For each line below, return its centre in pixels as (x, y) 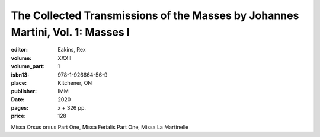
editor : (19, 50)
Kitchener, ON (75, 82)
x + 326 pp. (72, 108)
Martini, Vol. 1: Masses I (70, 32)
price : (18, 116)
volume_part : (28, 66)
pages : (20, 108)
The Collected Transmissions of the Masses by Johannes (155, 15)
